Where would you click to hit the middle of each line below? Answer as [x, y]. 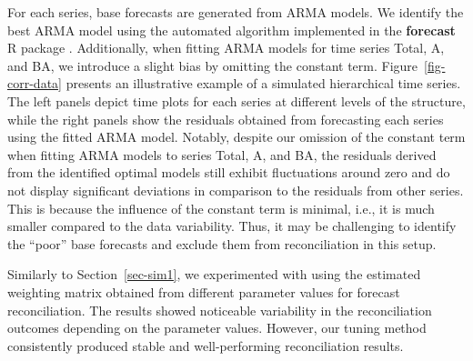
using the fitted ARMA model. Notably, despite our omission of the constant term [236, 137]
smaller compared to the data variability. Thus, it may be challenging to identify [232, 226]
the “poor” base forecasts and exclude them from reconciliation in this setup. [222, 243]
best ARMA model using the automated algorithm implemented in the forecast [231, 30]
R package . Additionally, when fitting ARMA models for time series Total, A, [226, 48]
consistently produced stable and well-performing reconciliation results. [206, 345]
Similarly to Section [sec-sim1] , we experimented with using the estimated [214, 274]
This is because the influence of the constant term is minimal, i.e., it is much [221, 208]
